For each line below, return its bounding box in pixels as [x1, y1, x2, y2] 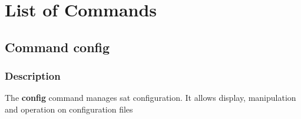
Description [5, 69, 61, 83]
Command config [5, 38, 110, 56]
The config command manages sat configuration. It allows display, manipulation [5, 91, 296, 104]
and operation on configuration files [5, 103, 133, 115]
